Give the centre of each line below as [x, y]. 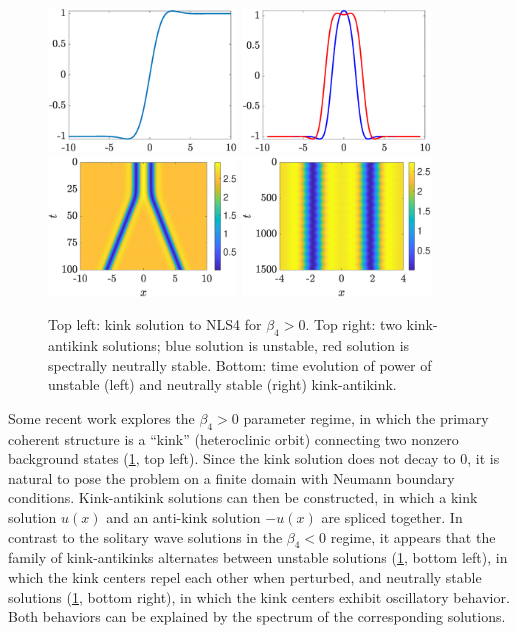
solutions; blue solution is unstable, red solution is [256, 344]
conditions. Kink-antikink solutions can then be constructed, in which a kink [243, 497]
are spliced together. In [392, 516]
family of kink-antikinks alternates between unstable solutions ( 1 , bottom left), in [258, 557]
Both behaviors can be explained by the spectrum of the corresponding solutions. [257, 616]
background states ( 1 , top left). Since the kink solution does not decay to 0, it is [254, 458]
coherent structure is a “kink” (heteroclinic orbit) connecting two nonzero [233, 438]
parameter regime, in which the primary [366, 417]
